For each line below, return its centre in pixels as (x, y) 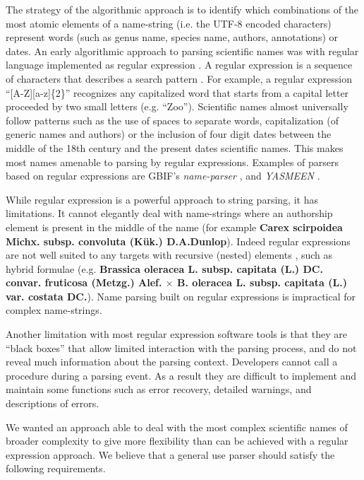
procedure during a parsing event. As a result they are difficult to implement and (181, 375)
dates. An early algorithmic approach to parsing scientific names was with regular (182, 51)
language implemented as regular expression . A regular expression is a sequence (179, 65)
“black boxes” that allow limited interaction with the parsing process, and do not (181, 347)
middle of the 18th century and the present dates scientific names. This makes (175, 147)
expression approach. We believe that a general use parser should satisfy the (170, 454)
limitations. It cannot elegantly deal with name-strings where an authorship (169, 213)
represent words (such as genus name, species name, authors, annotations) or (172, 37)
